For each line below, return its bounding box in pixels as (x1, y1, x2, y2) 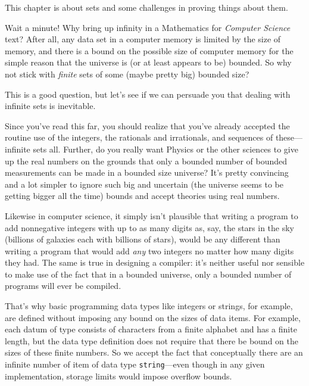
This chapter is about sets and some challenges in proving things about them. (5, 1, 288, 13)
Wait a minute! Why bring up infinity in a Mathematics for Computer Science (5, 21, 291, 33)
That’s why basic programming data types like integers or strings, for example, (5, 300, 293, 312)
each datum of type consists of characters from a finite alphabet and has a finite (5, 323, 297, 335)
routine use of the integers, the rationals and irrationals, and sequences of (5, 131, 273, 144)
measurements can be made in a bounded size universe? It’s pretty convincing (5, 166, 289, 179)
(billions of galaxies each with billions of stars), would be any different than (5, 233, 280, 245)
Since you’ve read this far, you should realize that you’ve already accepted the (5, 119, 290, 132)
